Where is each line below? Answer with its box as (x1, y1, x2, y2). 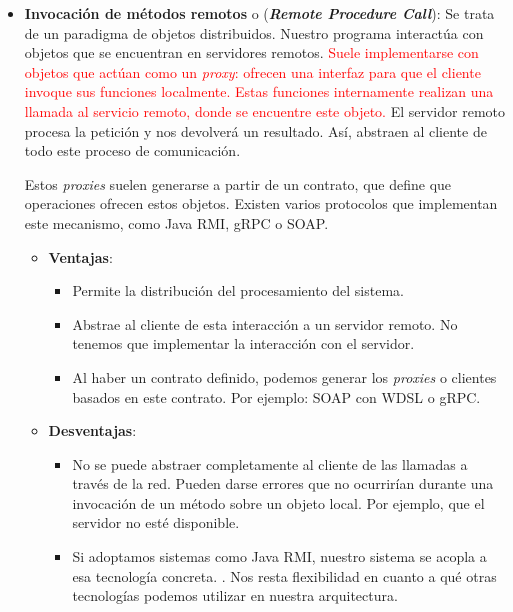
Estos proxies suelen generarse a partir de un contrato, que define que (24, 173, 452, 194)
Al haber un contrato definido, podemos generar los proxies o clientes (72, 366, 497, 387)
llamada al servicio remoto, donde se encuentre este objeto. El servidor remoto (24, 100, 505, 121)
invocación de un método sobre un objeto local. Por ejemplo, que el (72, 492, 485, 513)
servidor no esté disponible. (72, 512, 240, 533)
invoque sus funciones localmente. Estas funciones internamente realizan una (24, 81, 494, 102)
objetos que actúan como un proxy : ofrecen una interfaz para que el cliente (24, 61, 481, 82)
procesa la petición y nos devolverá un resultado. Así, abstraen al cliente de (24, 120, 487, 141)
